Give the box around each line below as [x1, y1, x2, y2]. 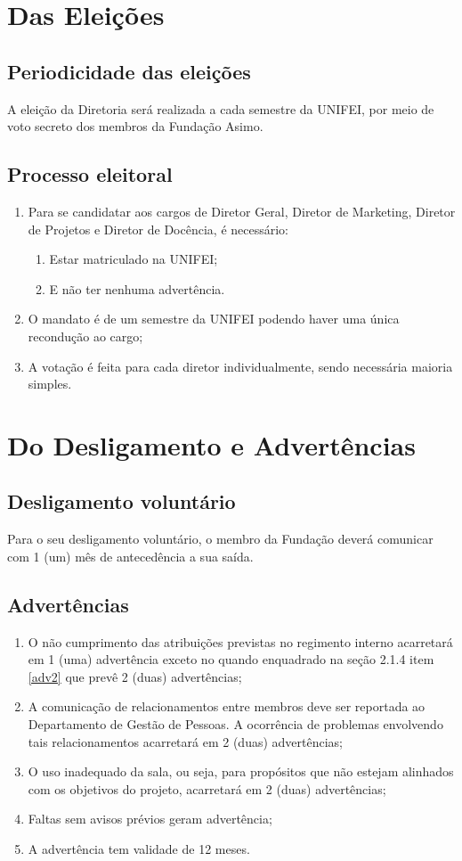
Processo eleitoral [7, 160, 173, 188]
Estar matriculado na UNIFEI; [49, 250, 218, 268]
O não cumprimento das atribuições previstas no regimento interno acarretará [28, 632, 453, 651]
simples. [28, 374, 72, 393]
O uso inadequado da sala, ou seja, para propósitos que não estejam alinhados [28, 762, 454, 781]
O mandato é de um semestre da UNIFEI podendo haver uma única [28, 309, 400, 328]
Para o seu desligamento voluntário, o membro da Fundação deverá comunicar [7, 529, 434, 548]
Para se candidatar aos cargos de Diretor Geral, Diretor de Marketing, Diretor [28, 201, 456, 220]
